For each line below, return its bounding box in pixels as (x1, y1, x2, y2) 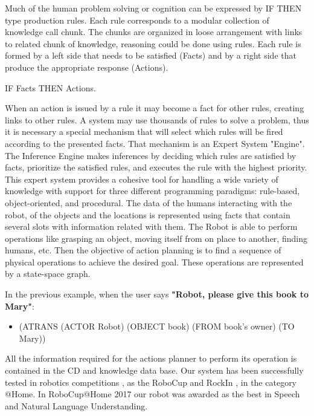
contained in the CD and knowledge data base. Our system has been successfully (5, 364, 304, 377)
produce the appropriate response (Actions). (5, 60, 168, 73)
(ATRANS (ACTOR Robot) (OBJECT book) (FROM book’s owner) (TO (19, 320, 295, 333)
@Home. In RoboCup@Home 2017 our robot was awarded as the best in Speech (5, 388, 300, 400)
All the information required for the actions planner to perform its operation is (5, 352, 297, 365)
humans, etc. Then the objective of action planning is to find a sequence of (5, 244, 281, 256)
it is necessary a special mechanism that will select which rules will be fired (5, 125, 283, 138)
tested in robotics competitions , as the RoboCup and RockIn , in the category (5, 375, 297, 388)
